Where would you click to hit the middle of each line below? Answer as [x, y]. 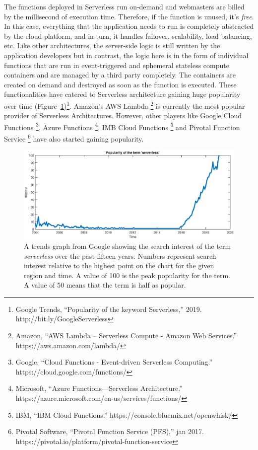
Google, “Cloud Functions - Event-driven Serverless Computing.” [114, 362]
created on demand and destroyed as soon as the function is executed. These [120, 84]
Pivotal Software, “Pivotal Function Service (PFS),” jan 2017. [110, 431]
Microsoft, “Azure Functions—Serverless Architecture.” [99, 388]
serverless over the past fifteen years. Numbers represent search [120, 256]
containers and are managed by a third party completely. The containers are [120, 75]
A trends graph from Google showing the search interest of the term [128, 246]
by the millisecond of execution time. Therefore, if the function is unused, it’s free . [129, 16]
